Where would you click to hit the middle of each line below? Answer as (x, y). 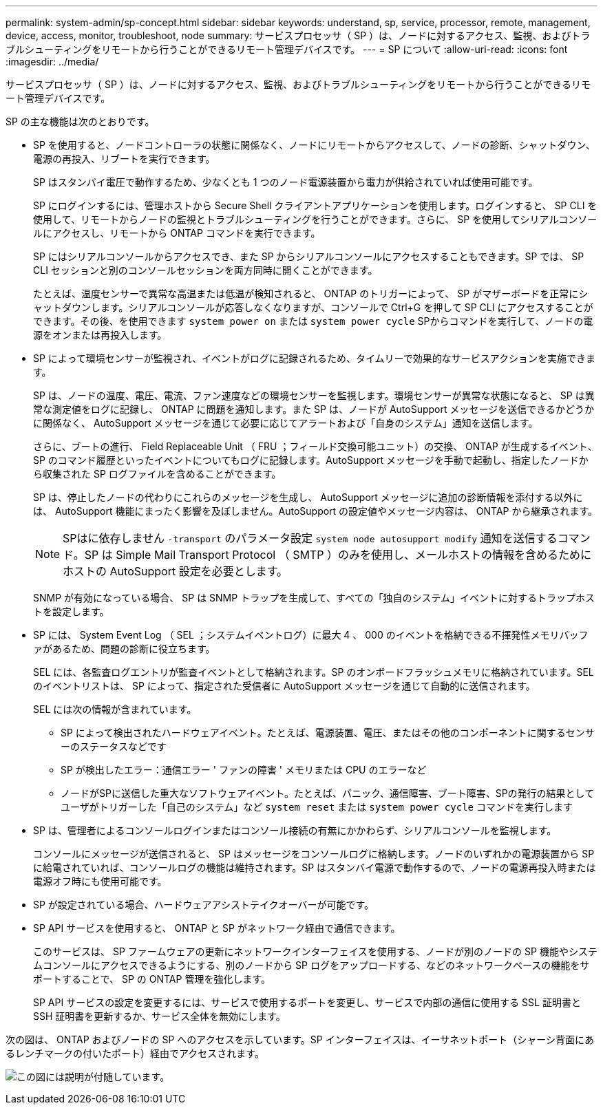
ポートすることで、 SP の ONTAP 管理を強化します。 (152, 979)
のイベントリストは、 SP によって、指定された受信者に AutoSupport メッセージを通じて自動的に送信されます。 (284, 686)
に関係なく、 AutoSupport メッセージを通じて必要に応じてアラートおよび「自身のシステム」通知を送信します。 (286, 423)
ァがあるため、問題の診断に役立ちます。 (124, 649)
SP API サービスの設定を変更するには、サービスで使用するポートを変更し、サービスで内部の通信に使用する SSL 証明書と (307, 1002)
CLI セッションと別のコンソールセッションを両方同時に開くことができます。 (205, 270)
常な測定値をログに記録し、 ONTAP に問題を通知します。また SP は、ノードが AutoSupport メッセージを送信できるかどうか (314, 409)
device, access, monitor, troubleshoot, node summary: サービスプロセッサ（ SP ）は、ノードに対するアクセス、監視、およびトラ (298, 35)
